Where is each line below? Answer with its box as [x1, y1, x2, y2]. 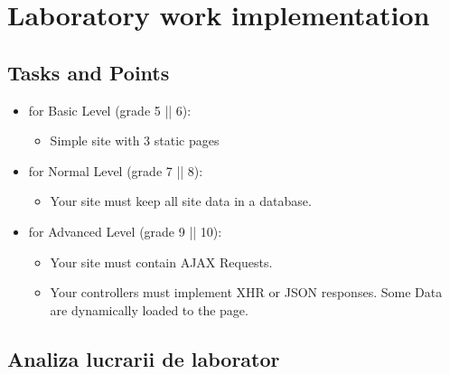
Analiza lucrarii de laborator [7, 344, 280, 372]
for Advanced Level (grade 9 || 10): [28, 221, 222, 240]
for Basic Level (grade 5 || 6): [28, 100, 192, 119]
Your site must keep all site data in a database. [50, 192, 312, 210]
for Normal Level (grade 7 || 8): [28, 161, 203, 180]
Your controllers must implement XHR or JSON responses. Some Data [50, 283, 443, 302]
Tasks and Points [7, 58, 170, 86]
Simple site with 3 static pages [50, 131, 220, 150]
